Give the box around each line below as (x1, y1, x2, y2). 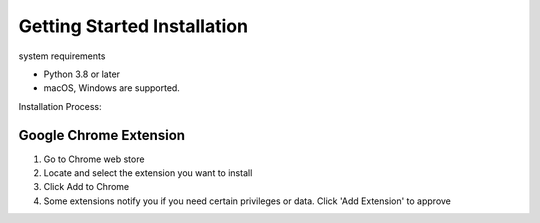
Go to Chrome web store (43, 153, 145, 165)
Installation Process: (18, 100, 102, 112)
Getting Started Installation (18, 15, 249, 37)
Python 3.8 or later (43, 68, 120, 80)
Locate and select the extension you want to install (43, 167, 253, 179)
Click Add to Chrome (43, 181, 130, 193)
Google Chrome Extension (18, 126, 185, 144)
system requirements (18, 50, 106, 62)
